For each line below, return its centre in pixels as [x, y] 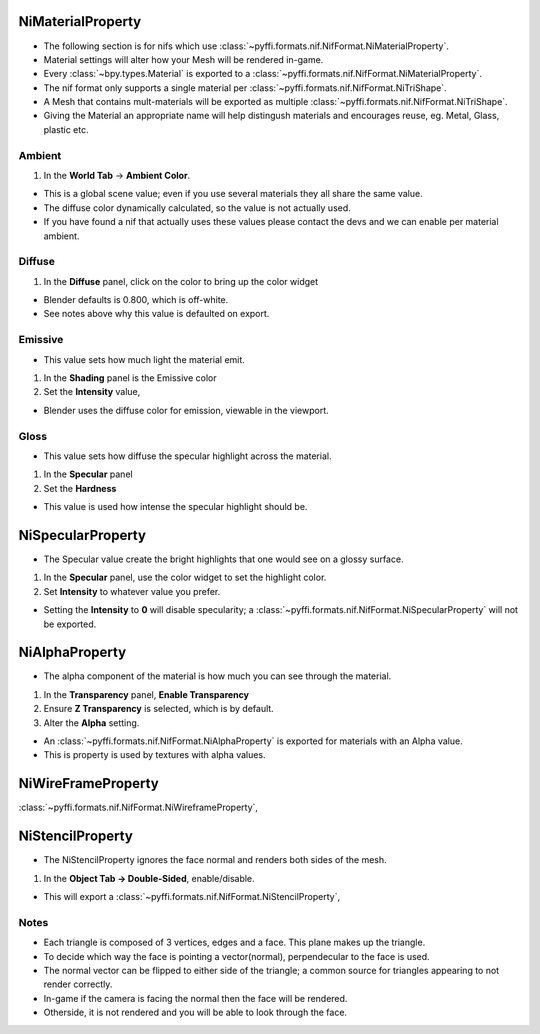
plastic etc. [66, 129]
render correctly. [78, 984]
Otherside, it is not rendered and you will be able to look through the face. [195, 1012]
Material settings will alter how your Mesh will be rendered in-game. [183, 59]
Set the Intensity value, [92, 392]
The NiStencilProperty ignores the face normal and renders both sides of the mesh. [215, 860]
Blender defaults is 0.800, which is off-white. [136, 300]
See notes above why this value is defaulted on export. [156, 314]
